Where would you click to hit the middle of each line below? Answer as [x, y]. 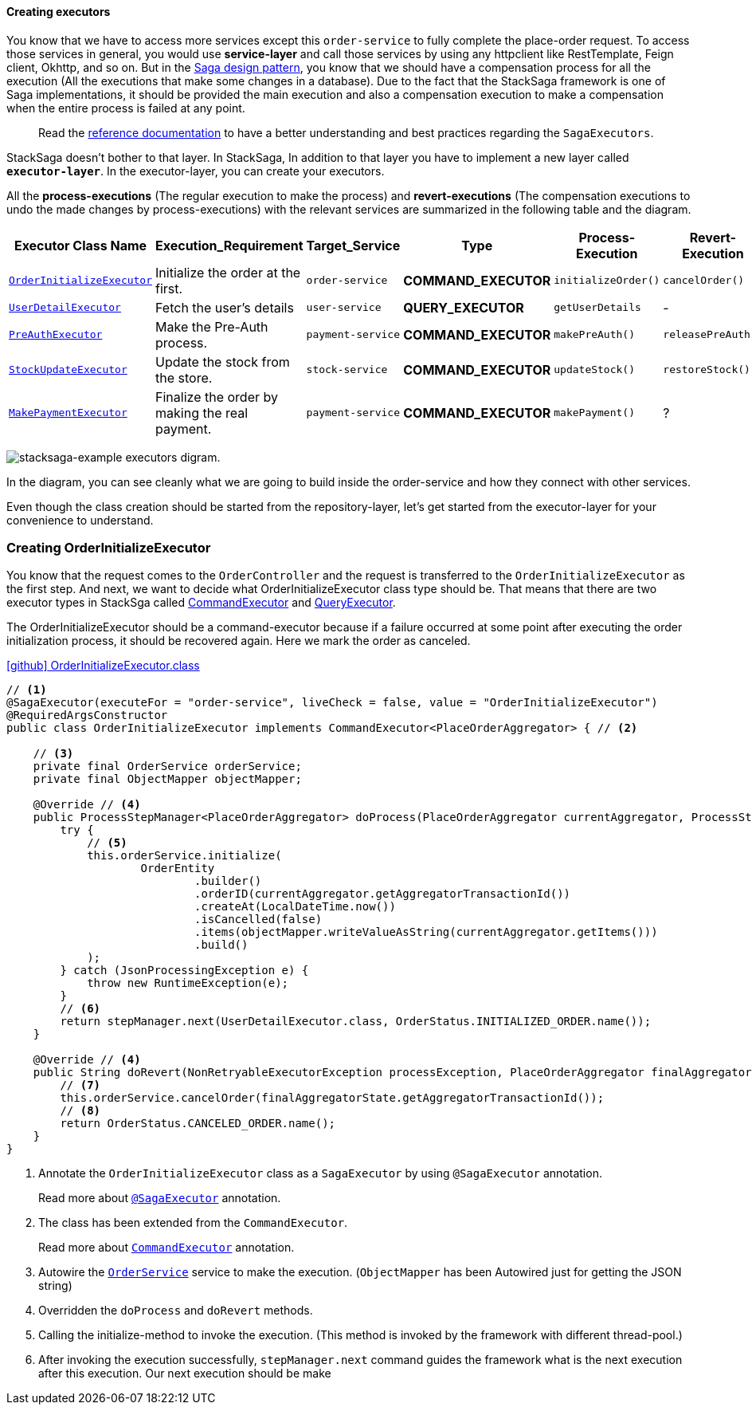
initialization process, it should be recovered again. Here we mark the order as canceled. [239, 641]
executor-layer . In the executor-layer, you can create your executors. [196, 171]
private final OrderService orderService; [167, 766]
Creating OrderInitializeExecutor [109, 547]
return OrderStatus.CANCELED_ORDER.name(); [198, 1124]
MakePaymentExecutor [68, 413]
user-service [344, 308]
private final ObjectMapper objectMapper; [167, 779]
